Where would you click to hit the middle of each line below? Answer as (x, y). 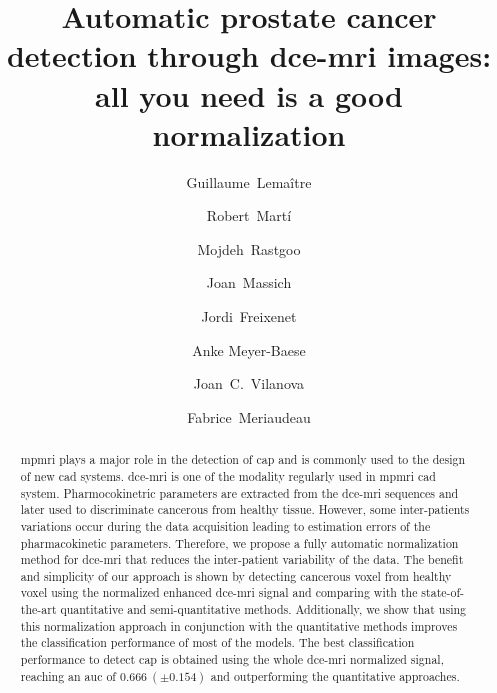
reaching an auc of (68, 675)
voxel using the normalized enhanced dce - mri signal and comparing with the (219, 592)
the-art (38, 609)
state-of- (443, 592)
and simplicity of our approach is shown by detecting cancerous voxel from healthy (236, 575)
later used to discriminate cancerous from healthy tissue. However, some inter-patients (245, 509)
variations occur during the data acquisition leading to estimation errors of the (225, 525)
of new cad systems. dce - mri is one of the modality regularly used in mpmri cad (228, 475)
